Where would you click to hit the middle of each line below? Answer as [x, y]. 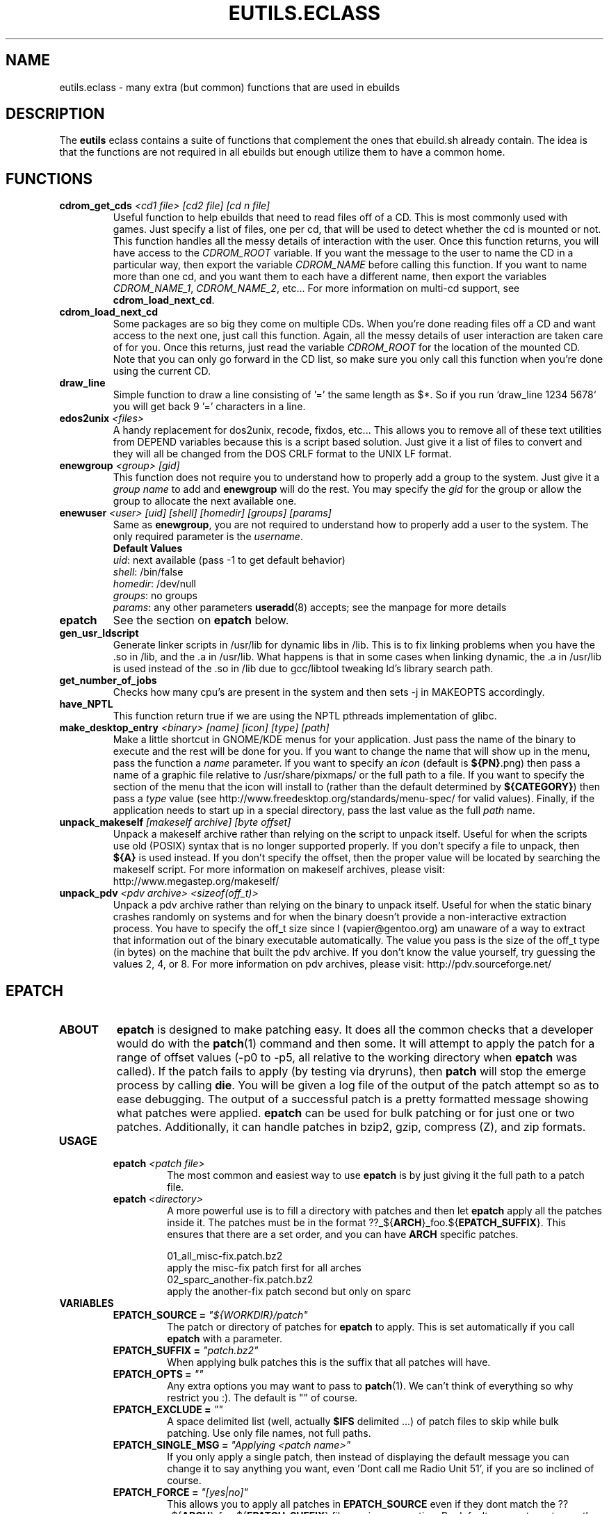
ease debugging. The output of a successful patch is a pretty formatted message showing [352, 1099]
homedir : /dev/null [154, 584]
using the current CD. [162, 371]
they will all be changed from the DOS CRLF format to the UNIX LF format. [282, 454]
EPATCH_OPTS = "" [158, 1374]
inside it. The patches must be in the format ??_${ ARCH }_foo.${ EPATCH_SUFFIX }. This [366, 1223]
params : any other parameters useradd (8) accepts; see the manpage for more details [310, 608]
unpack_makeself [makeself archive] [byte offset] [175, 822]
